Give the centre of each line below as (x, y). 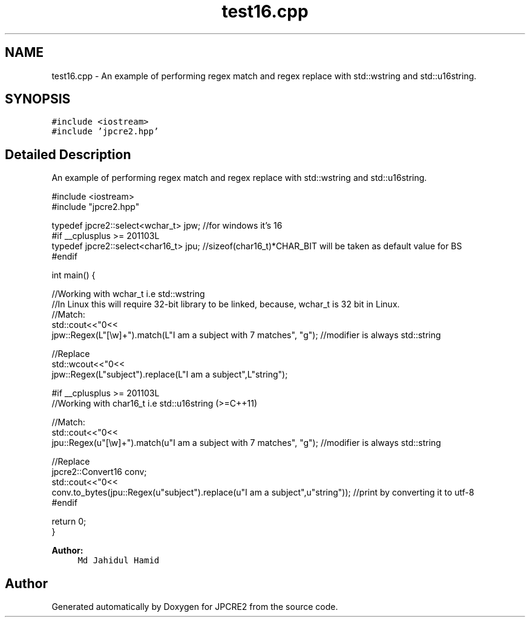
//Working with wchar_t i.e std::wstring (128, 294)
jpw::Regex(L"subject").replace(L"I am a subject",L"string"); (170, 375)
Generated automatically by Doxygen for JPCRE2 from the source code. (195, 607)
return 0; (69, 522)
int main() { (74, 275)
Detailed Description (68, 154)
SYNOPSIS (38, 99)
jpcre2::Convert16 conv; (99, 472)
